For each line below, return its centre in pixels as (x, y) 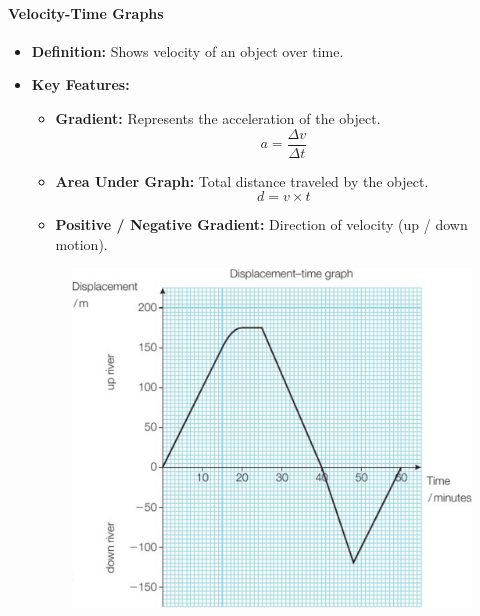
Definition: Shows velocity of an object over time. (187, 50)
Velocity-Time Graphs (86, 12)
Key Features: (80, 84)
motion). (81, 243)
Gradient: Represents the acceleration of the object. (218, 117)
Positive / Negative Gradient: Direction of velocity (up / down (261, 224)
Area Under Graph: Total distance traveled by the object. (242, 180)
